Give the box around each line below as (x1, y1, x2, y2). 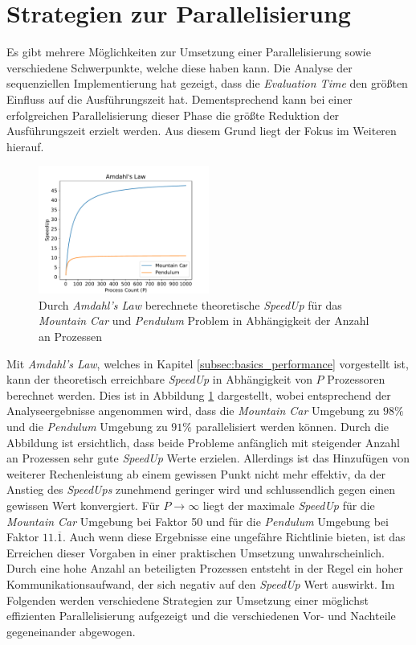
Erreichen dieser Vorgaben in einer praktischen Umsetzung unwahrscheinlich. (6, 544, 385, 561)
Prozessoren (327, 371, 385, 388)
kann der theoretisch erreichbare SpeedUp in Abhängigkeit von (6, 371, 312, 388)
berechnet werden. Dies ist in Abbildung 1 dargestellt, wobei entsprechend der (6, 386, 391, 403)
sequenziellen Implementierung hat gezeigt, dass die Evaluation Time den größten (6, 75, 408, 92)
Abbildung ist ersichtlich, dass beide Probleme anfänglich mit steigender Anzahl (6, 433, 400, 450)
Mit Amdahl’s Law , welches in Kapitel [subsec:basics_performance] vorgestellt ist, (6, 355, 409, 372)
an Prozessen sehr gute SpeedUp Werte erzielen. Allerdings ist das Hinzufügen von (6, 450, 410, 466)
